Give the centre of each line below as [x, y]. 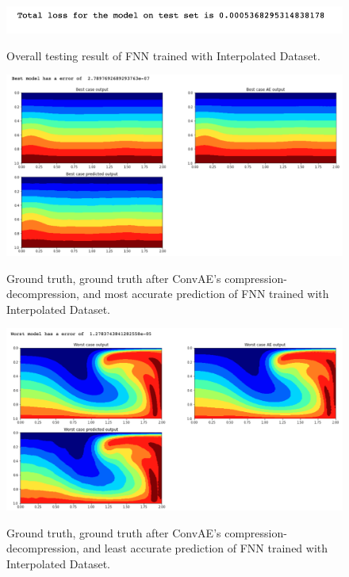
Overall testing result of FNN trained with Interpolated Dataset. [163, 55]
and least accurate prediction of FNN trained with [205, 548]
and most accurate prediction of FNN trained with [206, 294]
